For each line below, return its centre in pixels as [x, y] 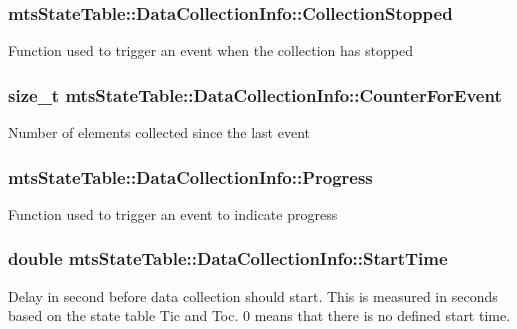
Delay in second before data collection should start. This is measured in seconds [253, 295]
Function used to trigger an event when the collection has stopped [210, 50]
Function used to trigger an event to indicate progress [173, 213]
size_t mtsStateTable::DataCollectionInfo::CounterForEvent [255, 94]
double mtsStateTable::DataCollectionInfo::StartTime [228, 258]
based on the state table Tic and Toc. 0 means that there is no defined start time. [259, 315]
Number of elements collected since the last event [159, 132]
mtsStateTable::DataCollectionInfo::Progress [190, 176]
